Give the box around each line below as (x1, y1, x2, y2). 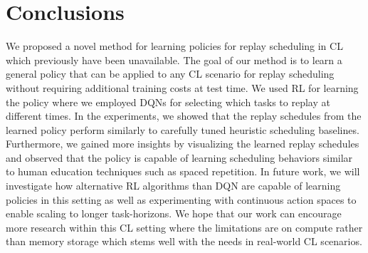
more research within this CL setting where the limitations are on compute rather (6, 220, 363, 234)
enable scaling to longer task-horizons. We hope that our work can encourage (6, 206, 342, 221)
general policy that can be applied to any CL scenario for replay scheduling (6, 66, 335, 81)
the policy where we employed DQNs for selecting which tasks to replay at (6, 94, 330, 109)
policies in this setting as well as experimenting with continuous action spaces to (6, 192, 357, 207)
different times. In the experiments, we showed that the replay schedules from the (6, 108, 362, 123)
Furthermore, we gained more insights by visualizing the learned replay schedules (6, 136, 359, 151)
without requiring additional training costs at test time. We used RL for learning (6, 80, 359, 95)
